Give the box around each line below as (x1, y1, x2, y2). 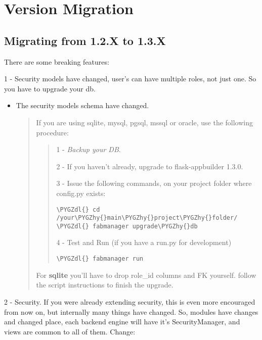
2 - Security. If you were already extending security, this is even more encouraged (4, 296, 255, 307)
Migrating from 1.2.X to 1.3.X (4, 32, 166, 48)
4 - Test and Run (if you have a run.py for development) (56, 237, 232, 248)
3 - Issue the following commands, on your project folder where (56, 178, 252, 188)
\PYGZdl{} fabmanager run (56, 255, 144, 263)
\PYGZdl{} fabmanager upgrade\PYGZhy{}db (56, 222, 198, 230)
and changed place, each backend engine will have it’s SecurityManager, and (4, 316, 240, 327)
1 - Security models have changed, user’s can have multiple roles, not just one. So (4, 73, 256, 84)
